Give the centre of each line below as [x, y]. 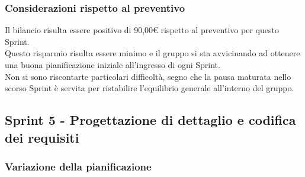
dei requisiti [42, 137]
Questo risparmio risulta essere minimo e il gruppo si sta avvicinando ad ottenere [152, 53]
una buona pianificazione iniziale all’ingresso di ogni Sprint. [113, 65]
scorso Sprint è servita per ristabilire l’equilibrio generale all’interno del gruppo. [150, 88]
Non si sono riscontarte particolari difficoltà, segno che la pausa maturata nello [148, 76]
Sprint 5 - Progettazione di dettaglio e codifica [150, 120]
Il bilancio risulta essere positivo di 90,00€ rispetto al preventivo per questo [142, 30]
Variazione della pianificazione [78, 166]
